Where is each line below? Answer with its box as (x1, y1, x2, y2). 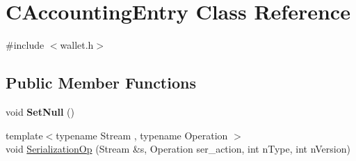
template (6, 128, 43, 142)
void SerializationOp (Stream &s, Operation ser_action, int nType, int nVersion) (6, 141, 350, 156)
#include (6, 38, 44, 52)
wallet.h (60, 38, 94, 52)
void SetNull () (6, 104, 74, 118)
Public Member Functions (6, 72, 196, 93)
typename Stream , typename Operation (56, 128, 228, 142)
